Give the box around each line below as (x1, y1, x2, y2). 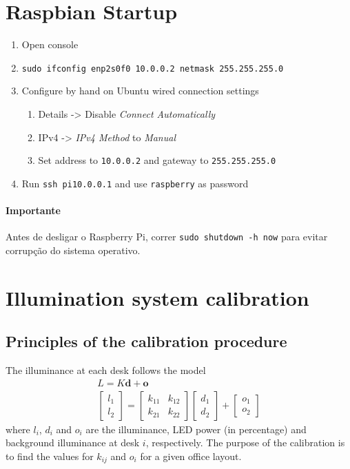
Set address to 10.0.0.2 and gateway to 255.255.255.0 (38, 153, 276, 167)
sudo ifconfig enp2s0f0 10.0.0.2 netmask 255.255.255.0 (21, 63, 284, 74)
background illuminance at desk (6, 435, 140, 450)
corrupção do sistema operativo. (6, 242, 141, 257)
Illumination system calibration (6, 283, 309, 311)
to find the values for (6, 448, 94, 463)
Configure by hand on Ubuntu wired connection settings (21, 83, 259, 98)
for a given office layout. (140, 448, 242, 463)
